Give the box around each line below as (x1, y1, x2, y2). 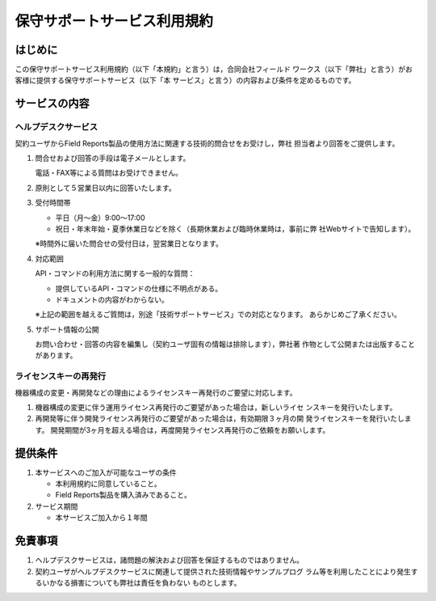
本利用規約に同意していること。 (55, 479, 161, 489)
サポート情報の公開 (35, 324, 99, 334)
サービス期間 (35, 502, 78, 511)
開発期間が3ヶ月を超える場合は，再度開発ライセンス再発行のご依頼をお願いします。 (50, 425, 330, 434)
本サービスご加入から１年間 (55, 513, 148, 523)
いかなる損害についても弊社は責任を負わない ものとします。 (41, 578, 241, 587)
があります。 (35, 350, 78, 360)
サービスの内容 (15, 97, 90, 111)
